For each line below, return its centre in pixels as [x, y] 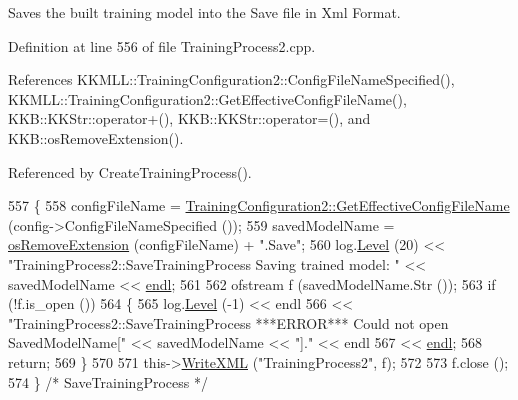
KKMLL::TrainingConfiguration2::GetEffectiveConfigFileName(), [207, 98]
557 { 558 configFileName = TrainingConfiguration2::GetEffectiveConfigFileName [259, 205]
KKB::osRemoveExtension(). [96, 137]
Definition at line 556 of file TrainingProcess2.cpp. [162, 45]
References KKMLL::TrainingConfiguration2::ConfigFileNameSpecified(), [231, 79]
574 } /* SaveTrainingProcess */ [108, 381]
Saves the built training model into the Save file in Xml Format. [204, 12]
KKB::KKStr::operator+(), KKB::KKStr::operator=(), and [189, 118]
